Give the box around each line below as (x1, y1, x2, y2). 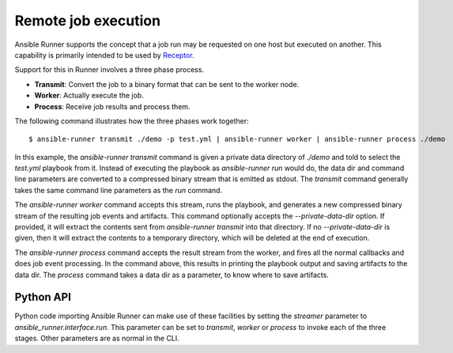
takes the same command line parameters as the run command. (14, 185, 223, 195)
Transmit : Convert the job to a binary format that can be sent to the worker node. (34, 79, 300, 89)
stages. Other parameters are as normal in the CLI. (14, 333, 179, 344)
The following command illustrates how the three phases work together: (14, 116, 249, 126)
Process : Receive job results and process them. (34, 101, 191, 111)
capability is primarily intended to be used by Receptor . (14, 50, 194, 59)
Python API (14, 290, 71, 304)
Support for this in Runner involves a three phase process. (14, 65, 205, 74)
